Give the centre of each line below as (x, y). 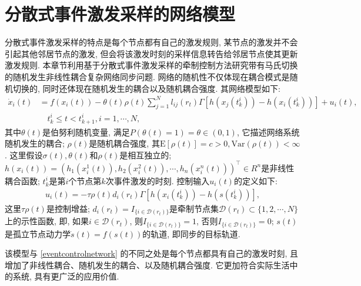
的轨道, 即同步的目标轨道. (191, 233)
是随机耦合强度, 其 (124, 143)
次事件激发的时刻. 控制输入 (158, 180)
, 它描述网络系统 (268, 132)
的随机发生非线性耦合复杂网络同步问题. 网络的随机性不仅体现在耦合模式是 (147, 76)
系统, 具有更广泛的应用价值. (66, 276)
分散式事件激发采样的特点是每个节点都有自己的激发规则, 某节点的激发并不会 (151, 42)
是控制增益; (68, 208)
